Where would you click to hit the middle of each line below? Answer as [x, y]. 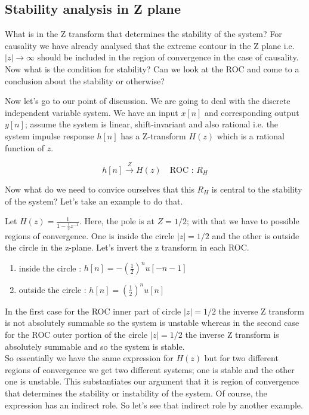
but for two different [241, 358]
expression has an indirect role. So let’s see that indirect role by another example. [154, 405]
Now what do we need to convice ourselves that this [100, 189]
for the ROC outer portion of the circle [76, 335]
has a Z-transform [153, 135]
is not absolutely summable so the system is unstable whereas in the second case [152, 323]
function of [25, 147]
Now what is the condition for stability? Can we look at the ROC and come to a [152, 68]
